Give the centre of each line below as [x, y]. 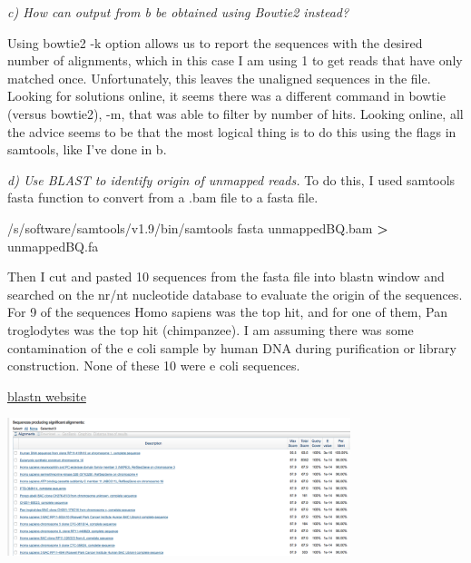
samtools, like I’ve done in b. [87, 149]
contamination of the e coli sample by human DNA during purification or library [232, 347]
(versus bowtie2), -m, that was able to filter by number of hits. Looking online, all [235, 113]
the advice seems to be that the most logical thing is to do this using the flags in [232, 131]
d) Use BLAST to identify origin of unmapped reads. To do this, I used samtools [231, 179]
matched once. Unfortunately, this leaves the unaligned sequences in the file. [219, 78]
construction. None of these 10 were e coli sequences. [154, 365]
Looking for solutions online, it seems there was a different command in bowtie [226, 96]
